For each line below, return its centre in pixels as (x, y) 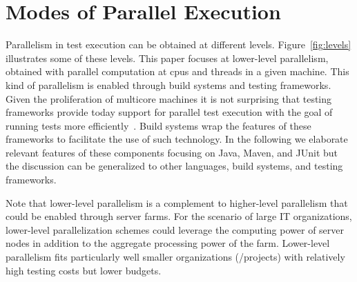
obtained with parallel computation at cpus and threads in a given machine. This (177, 71)
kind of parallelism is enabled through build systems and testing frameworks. (168, 84)
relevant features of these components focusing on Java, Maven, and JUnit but (172, 152)
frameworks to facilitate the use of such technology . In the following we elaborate (177, 139)
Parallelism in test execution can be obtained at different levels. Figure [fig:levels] (178, 44)
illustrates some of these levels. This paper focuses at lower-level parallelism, (167, 58)
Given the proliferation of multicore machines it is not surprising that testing (169, 98)
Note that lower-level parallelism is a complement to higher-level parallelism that (177, 202)
